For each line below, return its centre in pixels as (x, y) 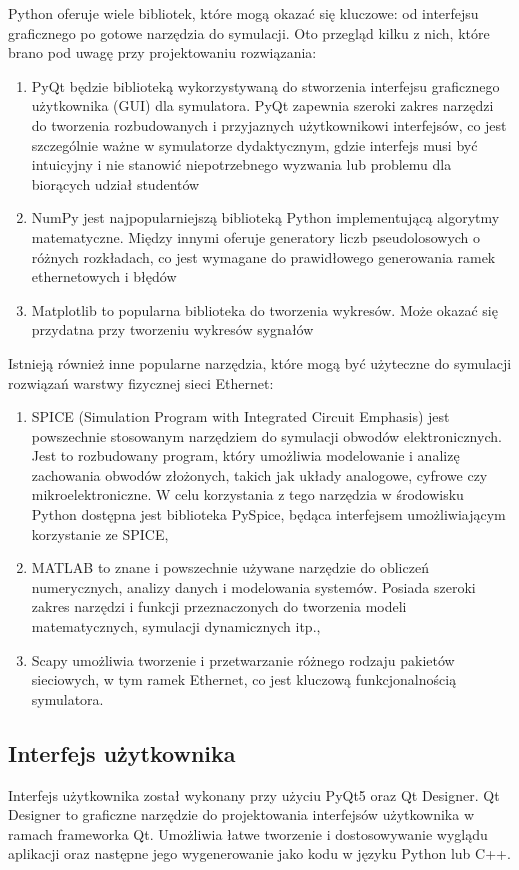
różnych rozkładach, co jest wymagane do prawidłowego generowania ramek (263, 256)
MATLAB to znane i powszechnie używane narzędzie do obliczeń (230, 567)
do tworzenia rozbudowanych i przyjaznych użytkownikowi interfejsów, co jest (269, 124)
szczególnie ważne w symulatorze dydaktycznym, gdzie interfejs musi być (254, 144)
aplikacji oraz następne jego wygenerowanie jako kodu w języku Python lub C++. (259, 853)
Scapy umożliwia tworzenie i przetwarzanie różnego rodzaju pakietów (243, 659)
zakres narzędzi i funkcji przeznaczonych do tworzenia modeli (219, 606)
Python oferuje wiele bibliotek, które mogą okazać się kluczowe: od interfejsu (243, 13)
